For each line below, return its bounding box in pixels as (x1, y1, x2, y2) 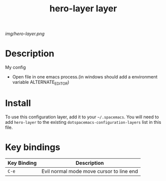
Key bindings (5, 142, 60, 153)
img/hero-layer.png (5, 31, 45, 37)
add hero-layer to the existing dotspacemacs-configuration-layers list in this (5, 119, 162, 125)
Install (5, 98, 31, 109)
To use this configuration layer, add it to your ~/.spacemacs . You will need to (5, 114, 160, 120)
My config (5, 65, 26, 71)
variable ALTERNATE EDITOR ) (12, 79, 69, 86)
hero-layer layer (49, 3, 117, 14)
